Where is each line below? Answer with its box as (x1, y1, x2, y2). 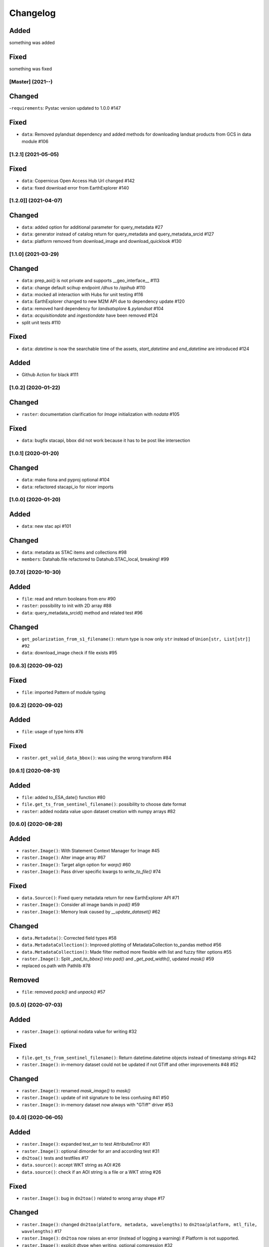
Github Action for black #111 (21, 372, 79, 378)
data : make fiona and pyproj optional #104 (21, 477, 110, 483)
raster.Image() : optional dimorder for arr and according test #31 (21, 1148, 159, 1154)
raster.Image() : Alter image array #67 (21, 854, 106, 860)
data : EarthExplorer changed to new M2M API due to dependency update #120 (21, 298, 185, 304)
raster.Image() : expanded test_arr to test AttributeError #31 (21, 1141, 150, 1147)
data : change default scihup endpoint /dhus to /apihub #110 (21, 284, 145, 290)
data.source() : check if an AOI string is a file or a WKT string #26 (21, 1169, 161, 1175)
